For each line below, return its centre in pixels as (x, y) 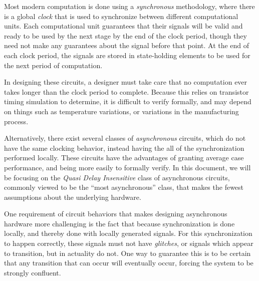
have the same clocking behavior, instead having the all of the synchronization (124, 148)
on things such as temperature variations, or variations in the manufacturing (121, 111)
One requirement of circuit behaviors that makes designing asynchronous (116, 214)
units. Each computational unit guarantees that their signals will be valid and (123, 26)
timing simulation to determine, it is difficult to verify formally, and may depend (128, 101)
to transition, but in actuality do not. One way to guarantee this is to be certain (127, 253)
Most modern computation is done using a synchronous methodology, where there (129, 6)
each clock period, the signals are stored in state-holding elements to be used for (127, 55)
